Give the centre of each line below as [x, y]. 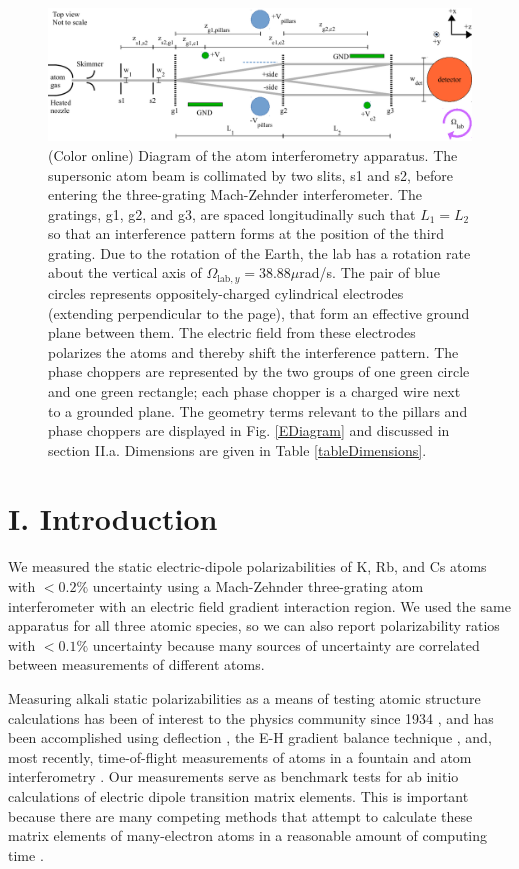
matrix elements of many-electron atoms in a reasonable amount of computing [248, 835]
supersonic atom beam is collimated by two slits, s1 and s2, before [251, 174]
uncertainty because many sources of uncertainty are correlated [286, 644]
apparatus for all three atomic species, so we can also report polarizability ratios [254, 625]
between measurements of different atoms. [136, 664]
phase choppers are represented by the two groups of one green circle [259, 371]
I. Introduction [113, 518]
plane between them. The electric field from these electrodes [232, 332]
